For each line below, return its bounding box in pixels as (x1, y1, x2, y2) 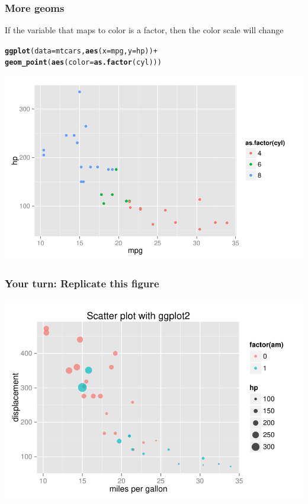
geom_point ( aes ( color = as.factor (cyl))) (5, 58, 162, 67)
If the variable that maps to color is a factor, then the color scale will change (5, 24, 284, 36)
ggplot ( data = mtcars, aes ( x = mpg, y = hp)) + (5, 46, 158, 55)
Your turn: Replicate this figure (5, 275, 159, 290)
